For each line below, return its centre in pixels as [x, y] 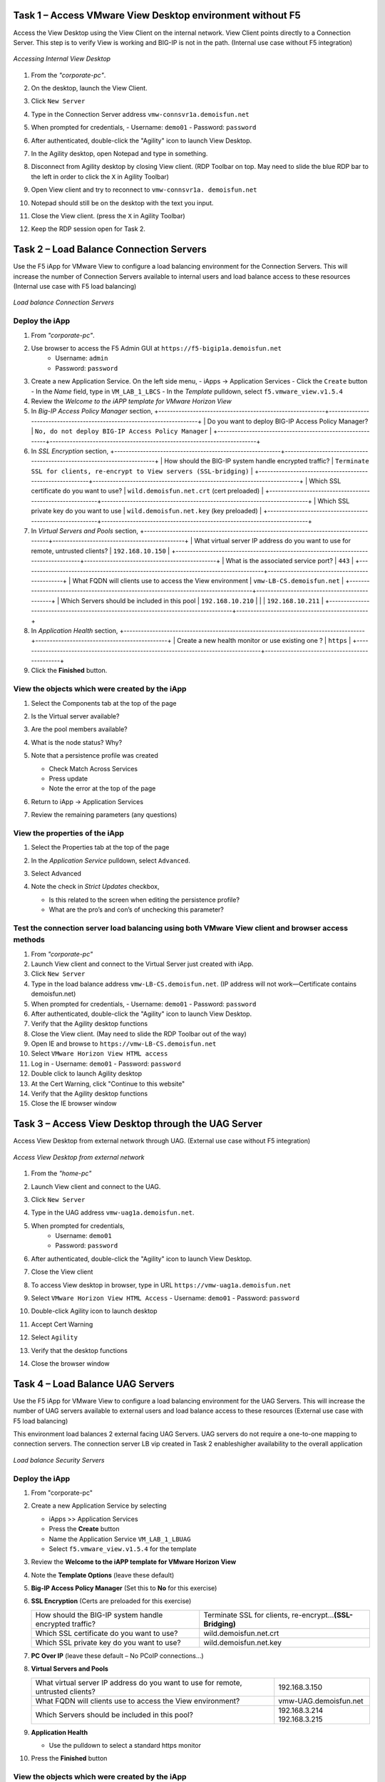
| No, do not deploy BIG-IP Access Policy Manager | [121, 431]
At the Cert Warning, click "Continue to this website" [108, 1083]
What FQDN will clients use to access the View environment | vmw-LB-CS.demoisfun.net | [208, 580]
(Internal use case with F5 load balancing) [75, 287]
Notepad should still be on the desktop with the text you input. [122, 202]
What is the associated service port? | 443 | [290, 561]
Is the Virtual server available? [75, 716]
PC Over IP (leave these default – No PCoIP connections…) [117, 1655]
